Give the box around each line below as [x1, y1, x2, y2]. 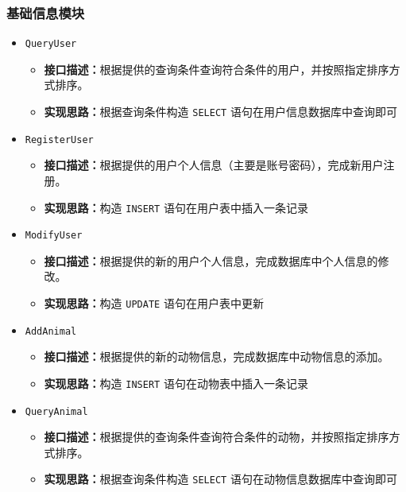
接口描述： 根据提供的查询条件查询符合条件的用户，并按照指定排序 [44, 60, 389, 77]
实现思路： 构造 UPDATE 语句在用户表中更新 [44, 295, 264, 312]
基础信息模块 [6, 2, 85, 22]
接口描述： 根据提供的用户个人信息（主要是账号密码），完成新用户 [44, 157, 384, 173]
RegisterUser [25, 134, 94, 145]
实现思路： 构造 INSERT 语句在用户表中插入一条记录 [44, 199, 308, 215]
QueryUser [25, 38, 77, 50]
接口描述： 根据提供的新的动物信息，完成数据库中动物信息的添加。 [44, 348, 389, 365]
